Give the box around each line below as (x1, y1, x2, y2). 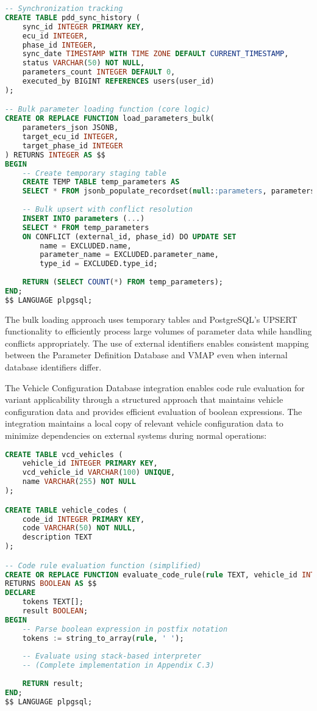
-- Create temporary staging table (22, 168, 166, 178)
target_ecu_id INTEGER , (22, 132, 119, 142)
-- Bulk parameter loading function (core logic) (5, 105, 210, 114)
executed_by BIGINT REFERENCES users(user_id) (22, 77, 215, 85)
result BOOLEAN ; (22, 607, 88, 616)
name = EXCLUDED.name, (40, 241, 132, 250)
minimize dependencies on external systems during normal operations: (5, 429, 267, 441)
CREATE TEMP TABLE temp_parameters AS (22, 178, 180, 187)
